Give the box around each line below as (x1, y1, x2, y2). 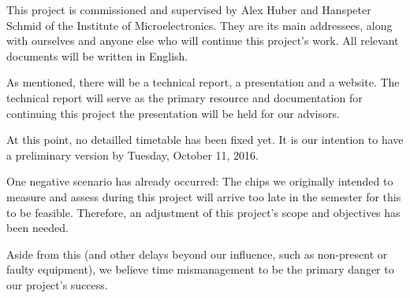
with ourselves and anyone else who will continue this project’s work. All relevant (6, 32, 399, 49)
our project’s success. (6, 276, 108, 292)
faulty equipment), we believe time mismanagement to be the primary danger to (6, 261, 394, 278)
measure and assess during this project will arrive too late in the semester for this (6, 188, 401, 204)
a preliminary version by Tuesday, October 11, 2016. (6, 146, 259, 163)
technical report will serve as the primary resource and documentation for (6, 89, 363, 105)
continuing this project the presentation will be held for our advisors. (6, 105, 340, 121)
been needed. (6, 219, 69, 236)
